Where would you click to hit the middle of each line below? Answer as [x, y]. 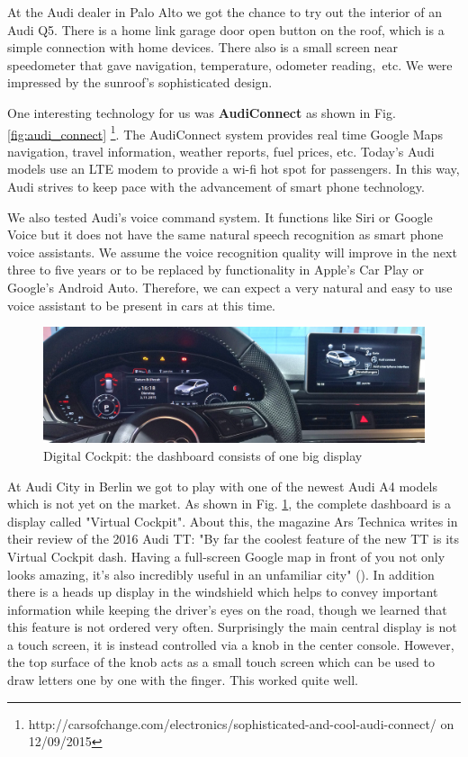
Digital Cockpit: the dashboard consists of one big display [203, 455]
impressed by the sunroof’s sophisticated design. [140, 82]
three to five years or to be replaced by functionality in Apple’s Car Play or [216, 270]
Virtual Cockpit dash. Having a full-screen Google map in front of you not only [226, 556]
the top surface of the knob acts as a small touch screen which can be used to [221, 662]
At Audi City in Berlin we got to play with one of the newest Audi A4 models [222, 486]
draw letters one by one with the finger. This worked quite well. [183, 680]
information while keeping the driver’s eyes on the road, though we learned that [227, 609]
